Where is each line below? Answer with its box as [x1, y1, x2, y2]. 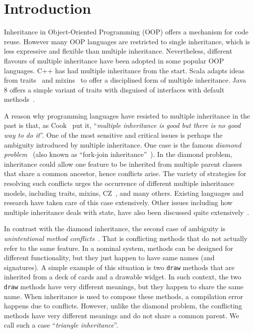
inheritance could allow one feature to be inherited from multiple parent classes [4, 158, 242, 169]
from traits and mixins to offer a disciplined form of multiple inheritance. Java [4, 75, 246, 85]
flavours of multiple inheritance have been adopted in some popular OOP [4, 55, 224, 65]
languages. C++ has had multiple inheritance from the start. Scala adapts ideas [4, 65, 245, 75]
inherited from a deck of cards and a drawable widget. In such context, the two [4, 272, 242, 282]
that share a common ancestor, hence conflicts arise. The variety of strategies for [4, 168, 247, 179]
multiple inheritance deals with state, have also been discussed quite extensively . [4, 207, 249, 217]
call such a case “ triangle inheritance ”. [4, 320, 118, 330]
